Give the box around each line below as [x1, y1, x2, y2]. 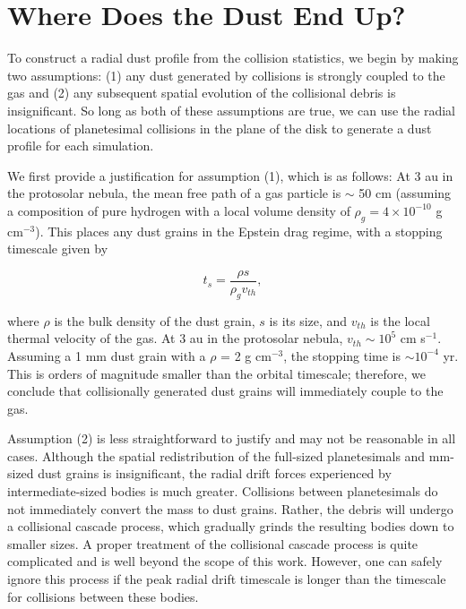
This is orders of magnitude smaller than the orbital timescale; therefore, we [7, 364, 426, 382]
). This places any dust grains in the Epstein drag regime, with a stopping [35, 221, 443, 240]
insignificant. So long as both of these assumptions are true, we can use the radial [7, 100, 455, 119]
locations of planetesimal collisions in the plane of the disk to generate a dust [7, 118, 432, 137]
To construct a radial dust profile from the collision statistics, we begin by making [7, 48, 459, 67]
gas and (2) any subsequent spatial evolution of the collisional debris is [7, 83, 396, 102]
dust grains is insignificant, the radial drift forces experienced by [38, 464, 392, 483]
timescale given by [7, 239, 108, 258]
